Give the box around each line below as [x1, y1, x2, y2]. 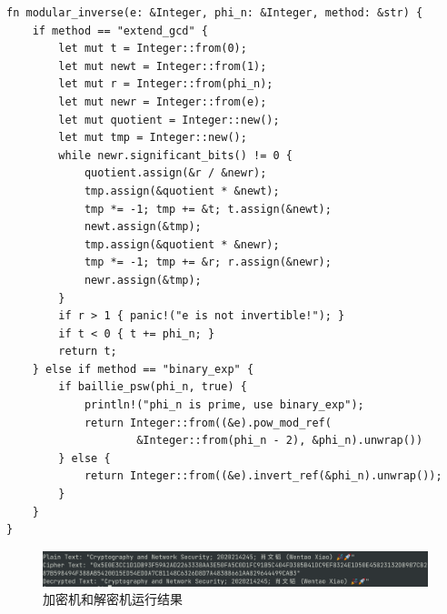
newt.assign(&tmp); [84, 220, 202, 234]
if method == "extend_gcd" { [32, 24, 208, 37]
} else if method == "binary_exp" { [32, 362, 254, 376]
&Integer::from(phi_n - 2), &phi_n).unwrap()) [136, 434, 423, 448]
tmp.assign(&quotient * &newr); [84, 237, 280, 251]
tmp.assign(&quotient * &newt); [84, 184, 280, 197]
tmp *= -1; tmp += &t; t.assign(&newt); [84, 202, 332, 216]
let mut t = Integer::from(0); [58, 42, 247, 55]
